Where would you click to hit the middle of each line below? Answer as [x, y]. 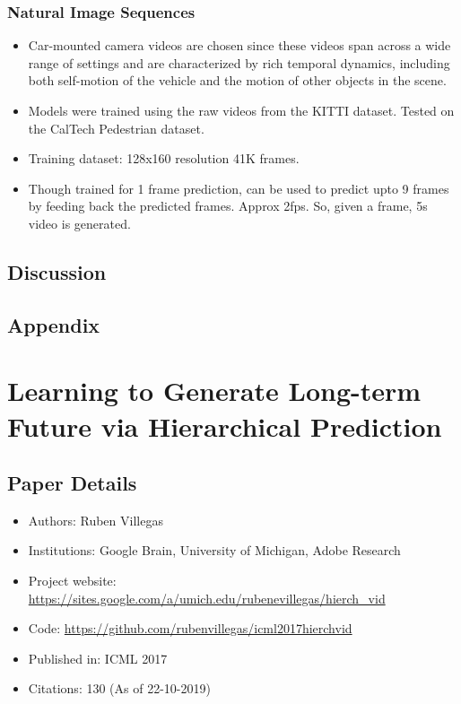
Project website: [72, 581]
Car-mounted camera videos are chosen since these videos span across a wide [239, 45]
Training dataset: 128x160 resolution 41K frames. [164, 158]
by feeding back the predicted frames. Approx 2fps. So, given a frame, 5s [228, 206]
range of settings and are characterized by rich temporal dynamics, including [239, 62]
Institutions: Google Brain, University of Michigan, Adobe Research [214, 550]
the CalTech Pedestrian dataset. [116, 128]
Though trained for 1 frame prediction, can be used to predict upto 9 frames [239, 188]
